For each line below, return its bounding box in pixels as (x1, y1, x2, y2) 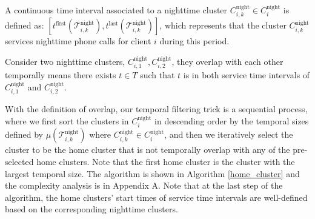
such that (140, 69, 175, 81)
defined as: (5, 19, 44, 32)
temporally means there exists (5, 69, 116, 81)
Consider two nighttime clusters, (5, 55, 125, 68)
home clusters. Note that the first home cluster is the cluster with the (36, 155, 295, 168)
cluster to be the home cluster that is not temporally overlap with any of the (5, 143, 290, 156)
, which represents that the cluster (159, 19, 287, 32)
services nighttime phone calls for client (5, 35, 151, 47)
